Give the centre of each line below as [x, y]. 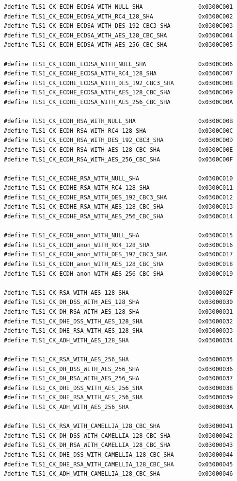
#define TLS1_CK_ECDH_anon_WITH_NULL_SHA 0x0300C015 [118, 236]
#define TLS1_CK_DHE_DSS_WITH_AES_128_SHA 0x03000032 [118, 321]
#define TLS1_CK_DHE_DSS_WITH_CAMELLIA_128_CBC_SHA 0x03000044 [118, 454]
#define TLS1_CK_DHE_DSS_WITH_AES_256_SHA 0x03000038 [118, 388]
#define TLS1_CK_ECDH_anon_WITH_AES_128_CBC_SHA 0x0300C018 [118, 264]
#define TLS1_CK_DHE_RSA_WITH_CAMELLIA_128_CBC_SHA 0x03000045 [118, 464]
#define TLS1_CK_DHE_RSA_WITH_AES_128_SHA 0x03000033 [118, 331]
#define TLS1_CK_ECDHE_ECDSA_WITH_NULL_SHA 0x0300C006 [118, 64]
